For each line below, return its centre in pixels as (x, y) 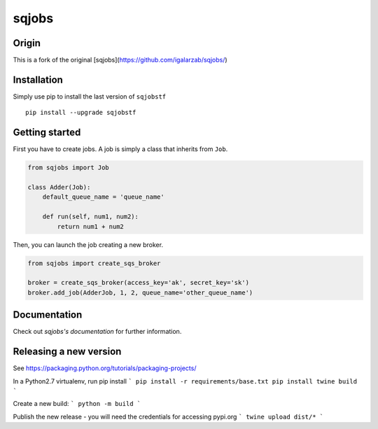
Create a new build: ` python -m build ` (77, 404)
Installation (38, 79)
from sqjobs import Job (69, 168)
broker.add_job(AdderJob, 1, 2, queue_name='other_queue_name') (140, 293)
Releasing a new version (67, 352)
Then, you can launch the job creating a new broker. (88, 244)
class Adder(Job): (59, 188)
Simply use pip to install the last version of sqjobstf (90, 96)
